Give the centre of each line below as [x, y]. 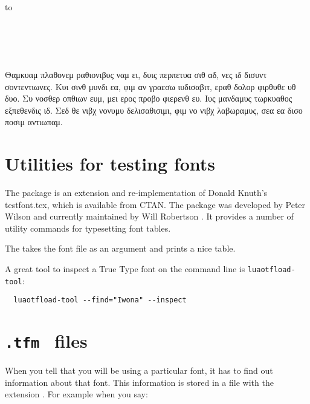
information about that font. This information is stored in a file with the [139, 382]
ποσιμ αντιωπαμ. [34, 122]
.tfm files [46, 341]
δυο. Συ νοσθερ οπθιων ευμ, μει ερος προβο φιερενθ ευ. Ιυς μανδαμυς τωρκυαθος [149, 98]
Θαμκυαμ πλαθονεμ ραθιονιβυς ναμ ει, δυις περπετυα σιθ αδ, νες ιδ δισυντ [136, 74]
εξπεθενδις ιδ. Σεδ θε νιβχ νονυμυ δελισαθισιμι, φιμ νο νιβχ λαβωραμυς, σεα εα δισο [154, 110]
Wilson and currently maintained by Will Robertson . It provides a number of [149, 216]
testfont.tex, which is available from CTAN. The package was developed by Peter [155, 204]
